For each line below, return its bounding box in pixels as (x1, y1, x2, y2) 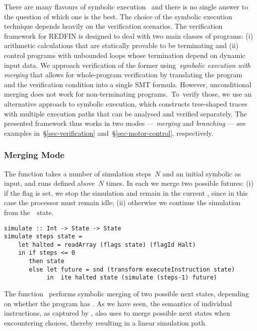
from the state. (4, 207, 54, 217)
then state (29, 258, 64, 265)
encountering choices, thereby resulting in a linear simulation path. (4, 317, 207, 328)
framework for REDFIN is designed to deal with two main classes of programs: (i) (4, 30, 253, 41)
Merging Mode (4, 149, 64, 161)
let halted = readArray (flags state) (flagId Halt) (18, 241, 196, 248)
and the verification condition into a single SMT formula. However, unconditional (4, 79, 252, 89)
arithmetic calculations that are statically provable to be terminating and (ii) (4, 40, 239, 51)
